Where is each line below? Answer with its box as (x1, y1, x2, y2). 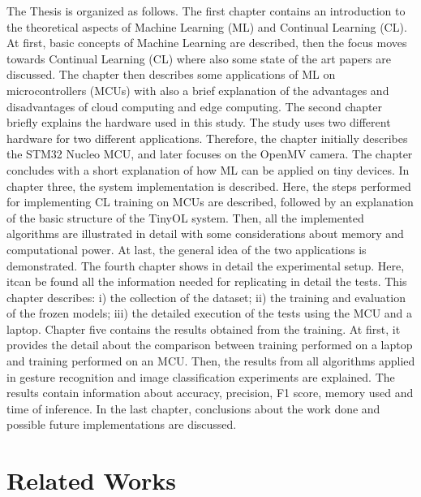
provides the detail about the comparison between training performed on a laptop (6, 336, 413, 353)
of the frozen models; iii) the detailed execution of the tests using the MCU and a (6, 305, 413, 322)
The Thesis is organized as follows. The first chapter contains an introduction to (6, 2, 406, 19)
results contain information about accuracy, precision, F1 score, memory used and (6, 384, 414, 401)
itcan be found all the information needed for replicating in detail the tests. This (6, 273, 407, 290)
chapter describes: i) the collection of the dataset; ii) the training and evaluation (6, 288, 406, 305)
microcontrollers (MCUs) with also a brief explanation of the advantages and (6, 81, 389, 98)
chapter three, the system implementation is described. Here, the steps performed (6, 177, 411, 194)
